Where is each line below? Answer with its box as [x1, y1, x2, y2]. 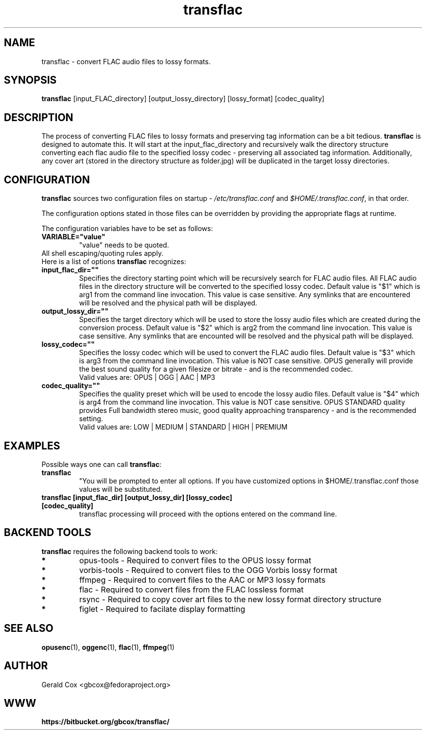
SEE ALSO [4, 622, 53, 635]
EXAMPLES [4, 439, 60, 452]
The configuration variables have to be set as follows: [41, 224, 213, 233]
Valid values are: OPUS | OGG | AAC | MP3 [79, 373, 215, 382]
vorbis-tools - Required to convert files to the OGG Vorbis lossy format [79, 565, 337, 575]
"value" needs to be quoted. [79, 241, 169, 250]
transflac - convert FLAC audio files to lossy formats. [41, 57, 211, 66]
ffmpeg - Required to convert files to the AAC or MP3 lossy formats [79, 574, 326, 585]
